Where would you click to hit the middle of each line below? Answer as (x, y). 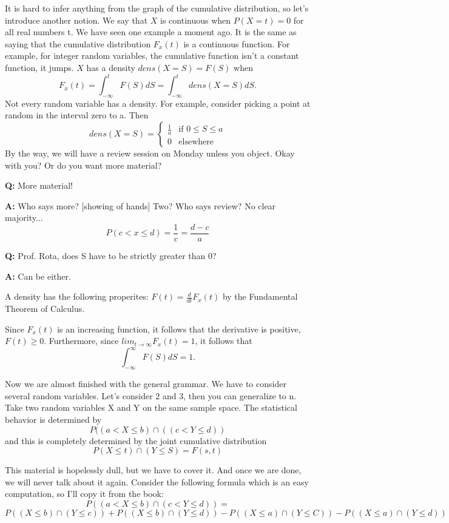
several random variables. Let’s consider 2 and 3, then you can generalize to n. (151, 395)
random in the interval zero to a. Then (77, 115)
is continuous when (196, 20)
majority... (24, 218)
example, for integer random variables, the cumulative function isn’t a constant (152, 56)
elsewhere (196, 142)
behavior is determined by (53, 419)
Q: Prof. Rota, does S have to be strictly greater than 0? (111, 256)
